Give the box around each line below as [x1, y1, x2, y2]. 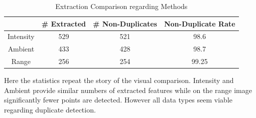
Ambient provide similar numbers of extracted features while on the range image [4, 84, 252, 95]
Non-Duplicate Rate [164, 18, 235, 28]
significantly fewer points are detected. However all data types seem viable [4, 94, 232, 105]
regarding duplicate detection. [4, 104, 96, 114]
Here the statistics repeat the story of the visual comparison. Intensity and [4, 75, 234, 85]
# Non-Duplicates [93, 18, 157, 28]
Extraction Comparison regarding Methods [55, 1, 188, 11]
